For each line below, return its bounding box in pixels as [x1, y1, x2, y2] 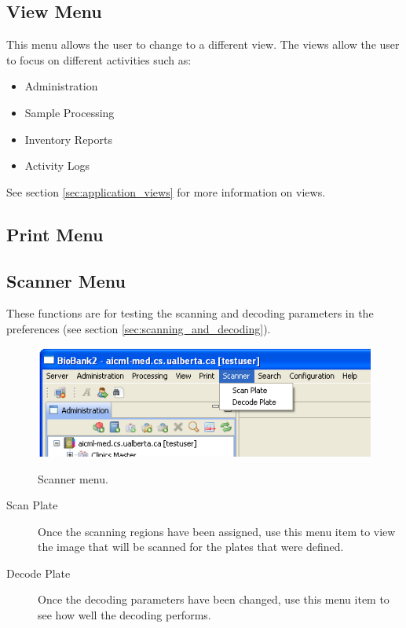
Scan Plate [6, 497, 58, 513]
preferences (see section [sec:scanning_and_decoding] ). [6, 320, 271, 336]
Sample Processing [24, 104, 115, 120]
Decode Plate [6, 564, 71, 581]
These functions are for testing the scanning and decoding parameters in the [6, 305, 374, 321]
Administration [24, 78, 98, 94]
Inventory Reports [24, 130, 112, 147]
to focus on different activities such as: [6, 51, 192, 68]
